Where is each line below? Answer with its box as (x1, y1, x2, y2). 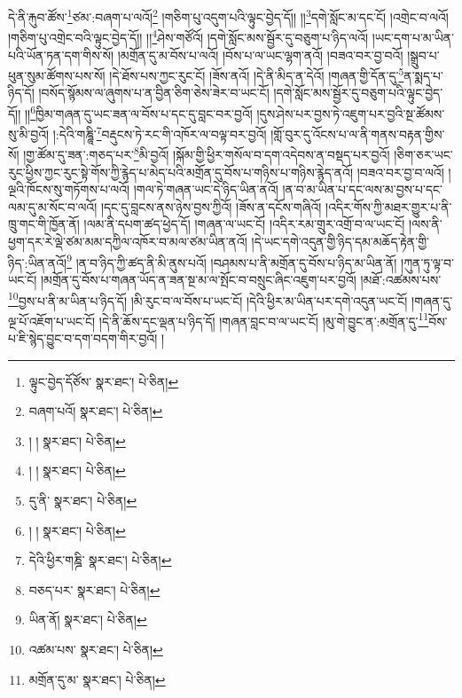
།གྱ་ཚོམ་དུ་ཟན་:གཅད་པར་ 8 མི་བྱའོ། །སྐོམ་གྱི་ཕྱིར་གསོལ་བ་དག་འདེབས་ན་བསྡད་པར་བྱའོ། (23, 143, 390, 164)
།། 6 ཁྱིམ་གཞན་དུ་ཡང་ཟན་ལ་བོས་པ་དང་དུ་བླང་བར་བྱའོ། (24, 101, 253, 122)
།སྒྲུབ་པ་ (407, 45, 440, 64)
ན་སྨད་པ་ (403, 66, 443, 84)
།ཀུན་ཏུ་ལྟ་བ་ (401, 253, 454, 271)
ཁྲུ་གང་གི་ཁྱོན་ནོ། (8, 215, 80, 233)
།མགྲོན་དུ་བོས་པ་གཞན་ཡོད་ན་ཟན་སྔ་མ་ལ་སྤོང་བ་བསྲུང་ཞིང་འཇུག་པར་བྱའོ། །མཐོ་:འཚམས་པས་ (41, 270, 442, 288)
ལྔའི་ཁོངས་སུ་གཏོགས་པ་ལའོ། (8, 180, 130, 199)
